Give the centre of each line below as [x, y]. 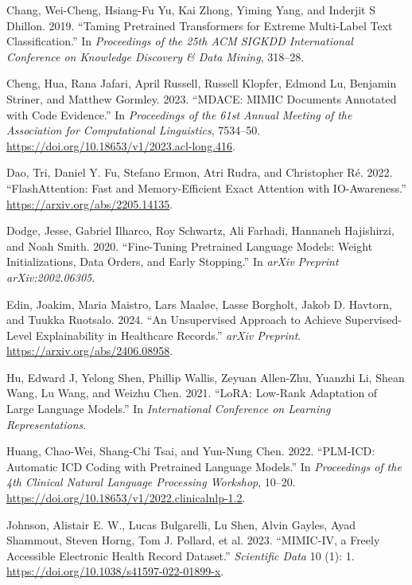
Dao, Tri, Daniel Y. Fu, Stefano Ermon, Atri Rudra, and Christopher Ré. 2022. [200, 172]
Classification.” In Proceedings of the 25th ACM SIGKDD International [180, 41]
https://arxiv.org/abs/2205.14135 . [90, 203]
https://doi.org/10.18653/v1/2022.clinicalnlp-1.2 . [126, 498]
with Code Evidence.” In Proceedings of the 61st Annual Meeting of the [179, 114]
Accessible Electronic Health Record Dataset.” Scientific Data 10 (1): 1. [181, 555]
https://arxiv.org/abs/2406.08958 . [90, 351]
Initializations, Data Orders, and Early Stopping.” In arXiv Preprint [173, 261]
